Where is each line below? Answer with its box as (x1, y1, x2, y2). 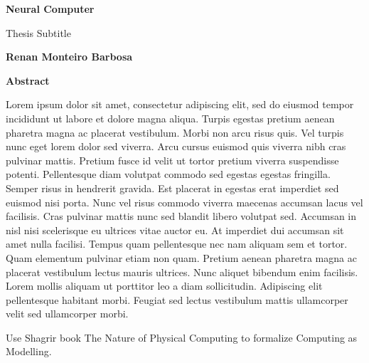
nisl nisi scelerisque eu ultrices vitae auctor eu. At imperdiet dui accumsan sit (6, 222, 344, 237)
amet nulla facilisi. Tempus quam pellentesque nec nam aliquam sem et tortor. (6, 236, 348, 251)
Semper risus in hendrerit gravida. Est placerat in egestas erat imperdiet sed (6, 180, 339, 195)
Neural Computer (6, 1, 95, 16)
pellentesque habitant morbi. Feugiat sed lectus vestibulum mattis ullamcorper (6, 292, 348, 307)
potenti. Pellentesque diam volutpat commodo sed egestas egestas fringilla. (6, 167, 331, 181)
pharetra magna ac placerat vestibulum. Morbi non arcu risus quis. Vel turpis (6, 125, 344, 140)
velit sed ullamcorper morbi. (6, 306, 129, 321)
